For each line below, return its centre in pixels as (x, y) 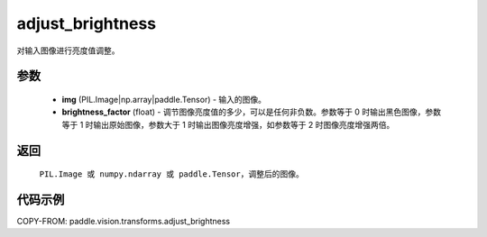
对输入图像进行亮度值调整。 (68, 50)
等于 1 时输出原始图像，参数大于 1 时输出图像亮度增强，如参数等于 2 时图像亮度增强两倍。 (228, 124)
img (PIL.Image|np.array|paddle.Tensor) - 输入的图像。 (164, 99)
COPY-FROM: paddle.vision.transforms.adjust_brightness (124, 222)
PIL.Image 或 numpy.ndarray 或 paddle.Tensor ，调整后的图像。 (171, 174)
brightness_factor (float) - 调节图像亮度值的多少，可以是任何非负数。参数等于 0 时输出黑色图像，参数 (252, 112)
